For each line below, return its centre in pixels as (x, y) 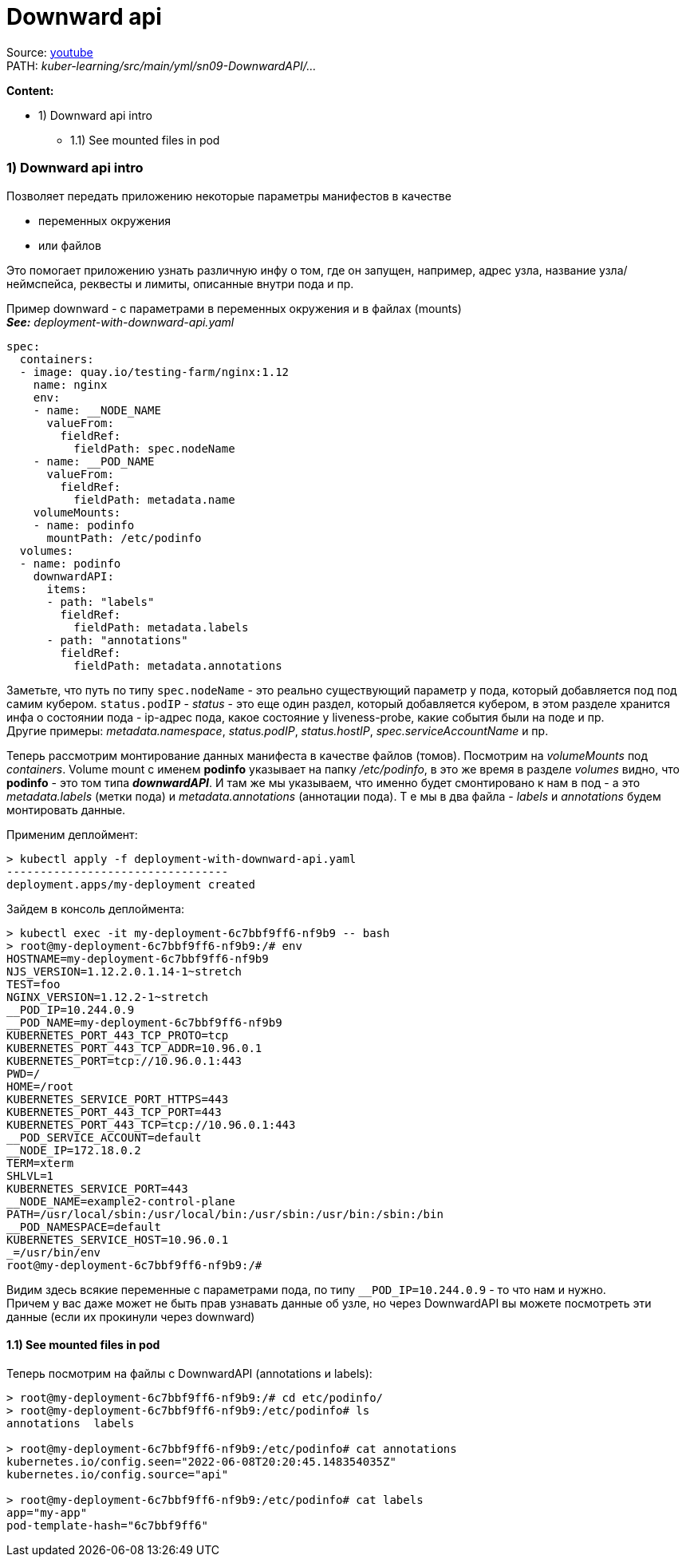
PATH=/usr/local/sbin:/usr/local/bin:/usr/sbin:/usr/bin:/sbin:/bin (225, 1214)
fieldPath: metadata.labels (161, 627)
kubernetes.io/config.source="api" (118, 1474)
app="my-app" (47, 1512)
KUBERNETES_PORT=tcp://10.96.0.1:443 (124, 1060)
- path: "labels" (101, 601)
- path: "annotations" (117, 640)
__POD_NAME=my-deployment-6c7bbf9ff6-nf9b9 (144, 1022)
